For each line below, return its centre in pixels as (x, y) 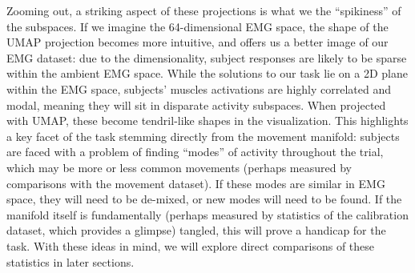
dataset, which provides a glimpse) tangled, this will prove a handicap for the (196, 230)
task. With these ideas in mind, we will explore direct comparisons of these (191, 245)
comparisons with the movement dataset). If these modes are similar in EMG (196, 183)
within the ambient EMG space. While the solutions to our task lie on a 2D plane (207, 73)
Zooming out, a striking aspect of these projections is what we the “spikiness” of (204, 10)
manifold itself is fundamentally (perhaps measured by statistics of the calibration (207, 214)
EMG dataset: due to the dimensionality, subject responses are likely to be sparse (207, 57)
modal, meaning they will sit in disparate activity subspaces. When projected (196, 104)
